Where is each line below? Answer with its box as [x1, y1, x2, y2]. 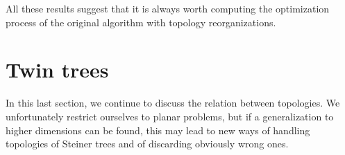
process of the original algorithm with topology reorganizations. [6, 15, 276, 29]
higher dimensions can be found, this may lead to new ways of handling [6, 122, 310, 137]
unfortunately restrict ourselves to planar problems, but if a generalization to [6, 109, 334, 123]
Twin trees [6, 55, 109, 84]
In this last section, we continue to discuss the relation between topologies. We [6, 95, 340, 110]
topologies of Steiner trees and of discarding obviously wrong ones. [6, 136, 289, 151]
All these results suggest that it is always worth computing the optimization [6, 1, 330, 15]
